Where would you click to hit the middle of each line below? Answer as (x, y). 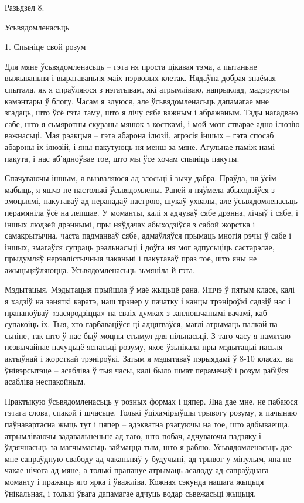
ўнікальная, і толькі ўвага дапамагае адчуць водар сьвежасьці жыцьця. (131, 493)
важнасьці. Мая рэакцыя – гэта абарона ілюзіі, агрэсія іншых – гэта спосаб (139, 135)
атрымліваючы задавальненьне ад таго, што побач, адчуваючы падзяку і (133, 435)
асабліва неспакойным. (45, 381)
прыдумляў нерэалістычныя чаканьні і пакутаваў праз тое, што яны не (131, 258)
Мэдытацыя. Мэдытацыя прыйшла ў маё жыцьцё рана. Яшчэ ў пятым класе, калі (150, 289)
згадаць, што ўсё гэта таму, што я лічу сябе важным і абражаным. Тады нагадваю (151, 112)
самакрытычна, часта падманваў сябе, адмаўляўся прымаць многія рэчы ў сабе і (148, 235)
